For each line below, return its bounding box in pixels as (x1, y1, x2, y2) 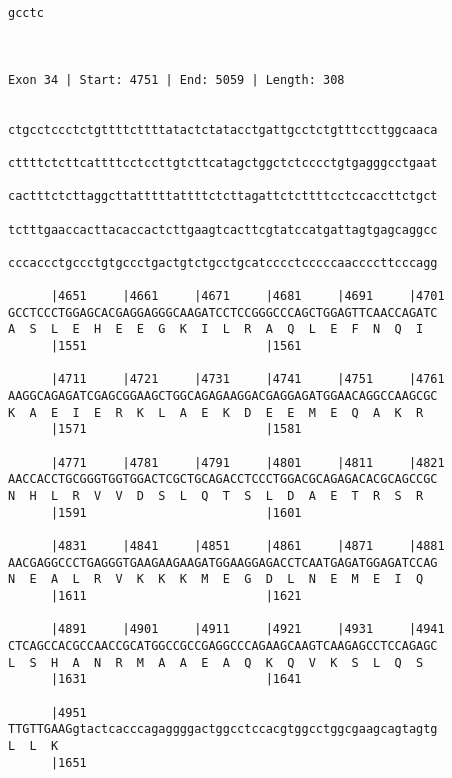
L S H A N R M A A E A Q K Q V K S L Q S (8, 655, 424, 670)
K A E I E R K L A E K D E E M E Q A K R (8, 405, 424, 420)
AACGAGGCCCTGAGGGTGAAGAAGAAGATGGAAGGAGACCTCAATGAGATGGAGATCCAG (8, 555, 438, 570)
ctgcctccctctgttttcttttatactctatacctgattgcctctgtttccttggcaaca (8, 122, 438, 137)
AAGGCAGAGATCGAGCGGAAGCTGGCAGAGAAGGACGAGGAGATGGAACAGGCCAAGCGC (8, 389, 438, 404)
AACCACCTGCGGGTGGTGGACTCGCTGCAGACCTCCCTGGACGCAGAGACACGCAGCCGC (8, 472, 438, 487)
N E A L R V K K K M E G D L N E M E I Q (8, 572, 424, 587)
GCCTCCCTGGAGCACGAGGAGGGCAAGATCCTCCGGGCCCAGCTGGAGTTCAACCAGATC (8, 305, 438, 320)
